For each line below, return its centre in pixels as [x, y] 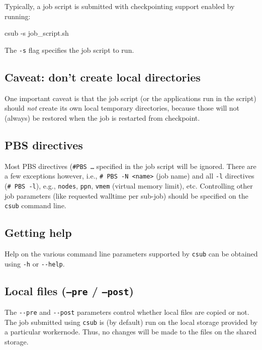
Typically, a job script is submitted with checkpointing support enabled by [120, 6]
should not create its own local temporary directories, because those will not [122, 108]
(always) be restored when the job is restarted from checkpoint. [102, 117]
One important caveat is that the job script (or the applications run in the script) [130, 98]
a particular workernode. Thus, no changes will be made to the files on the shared [130, 332]
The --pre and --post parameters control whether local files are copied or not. [127, 312]
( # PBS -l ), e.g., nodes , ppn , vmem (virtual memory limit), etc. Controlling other [129, 185]
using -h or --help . [35, 263]
